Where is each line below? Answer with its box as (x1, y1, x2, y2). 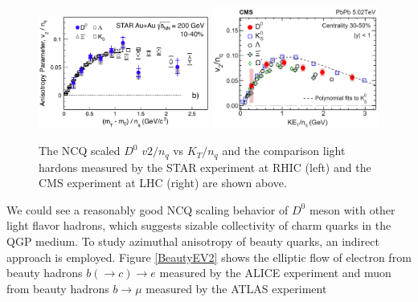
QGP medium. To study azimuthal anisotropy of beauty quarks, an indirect (6, 233, 379, 250)
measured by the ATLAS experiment (145, 280, 327, 296)
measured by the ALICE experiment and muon (159, 264, 391, 281)
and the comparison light (222, 142, 346, 159)
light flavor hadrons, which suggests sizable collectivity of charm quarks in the (6, 217, 391, 234)
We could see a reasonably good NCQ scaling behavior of (6, 201, 289, 218)
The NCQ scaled (39, 142, 121, 159)
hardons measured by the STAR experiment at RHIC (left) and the (39, 158, 371, 175)
